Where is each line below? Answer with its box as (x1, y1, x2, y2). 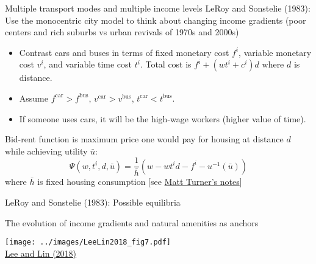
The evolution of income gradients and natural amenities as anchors (5, 216, 259, 229)
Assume (19, 91, 48, 104)
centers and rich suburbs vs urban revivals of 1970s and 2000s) (5, 26, 239, 38)
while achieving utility (5, 144, 88, 157)
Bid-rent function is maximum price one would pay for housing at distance (5, 133, 284, 145)
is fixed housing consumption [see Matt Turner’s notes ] (37, 175, 242, 188)
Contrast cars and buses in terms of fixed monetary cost (19, 46, 229, 58)
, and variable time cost (43, 58, 132, 71)
